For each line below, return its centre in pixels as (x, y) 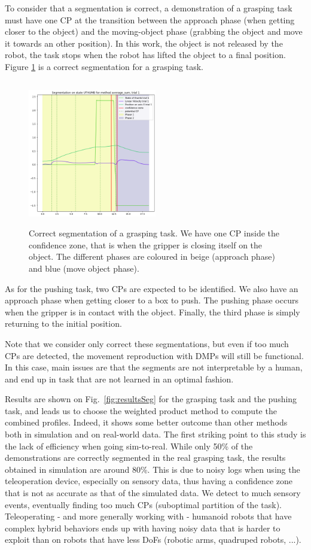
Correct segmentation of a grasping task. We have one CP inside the (154, 233)
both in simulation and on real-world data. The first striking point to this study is (155, 434)
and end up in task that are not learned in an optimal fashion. (119, 379)
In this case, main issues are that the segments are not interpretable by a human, (154, 367)
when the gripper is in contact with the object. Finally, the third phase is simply (153, 312)
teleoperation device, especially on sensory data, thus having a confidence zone (149, 481)
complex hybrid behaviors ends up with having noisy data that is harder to (143, 528)
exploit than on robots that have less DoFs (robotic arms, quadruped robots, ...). (153, 540)
